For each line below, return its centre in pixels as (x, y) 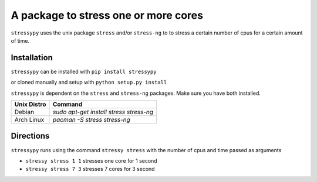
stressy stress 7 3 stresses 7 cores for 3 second (90, 169)
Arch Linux (29, 120)
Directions (30, 136)
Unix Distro (30, 104)
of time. (20, 40)
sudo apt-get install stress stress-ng (103, 112)
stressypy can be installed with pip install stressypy (84, 71)
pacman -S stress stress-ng (91, 120)
